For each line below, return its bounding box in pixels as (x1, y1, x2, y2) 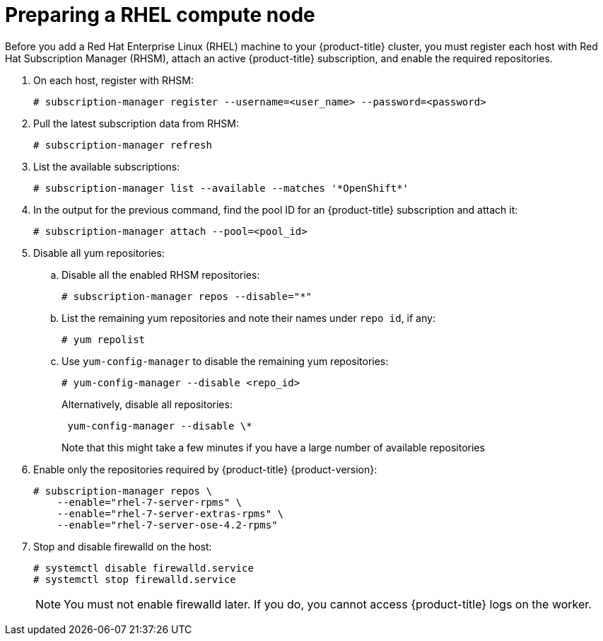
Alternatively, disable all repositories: (62, 398, 233, 410)
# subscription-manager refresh (33, 139, 212, 151)
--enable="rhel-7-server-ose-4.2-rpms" (57, 519, 278, 531)
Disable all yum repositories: (33, 246, 165, 259)
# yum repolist (62, 333, 146, 345)
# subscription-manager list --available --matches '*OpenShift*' (33, 182, 409, 194)
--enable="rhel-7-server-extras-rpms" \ (57, 507, 284, 519)
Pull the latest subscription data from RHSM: (33, 117, 240, 129)
